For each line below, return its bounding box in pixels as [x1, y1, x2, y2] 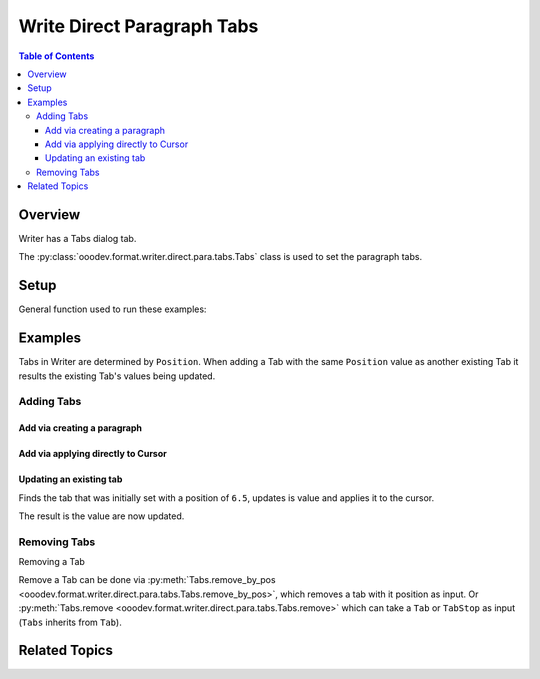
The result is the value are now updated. [18, 510, 185, 522]
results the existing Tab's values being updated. [18, 370, 216, 382]
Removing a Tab [18, 556, 85, 568]
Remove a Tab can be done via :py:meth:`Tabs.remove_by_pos [18, 574, 276, 586]
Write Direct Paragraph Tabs [18, 15, 259, 37]
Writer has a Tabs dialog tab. [18, 232, 137, 244]
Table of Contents [18, 50, 95, 62]
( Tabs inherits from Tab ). [18, 616, 122, 628]
